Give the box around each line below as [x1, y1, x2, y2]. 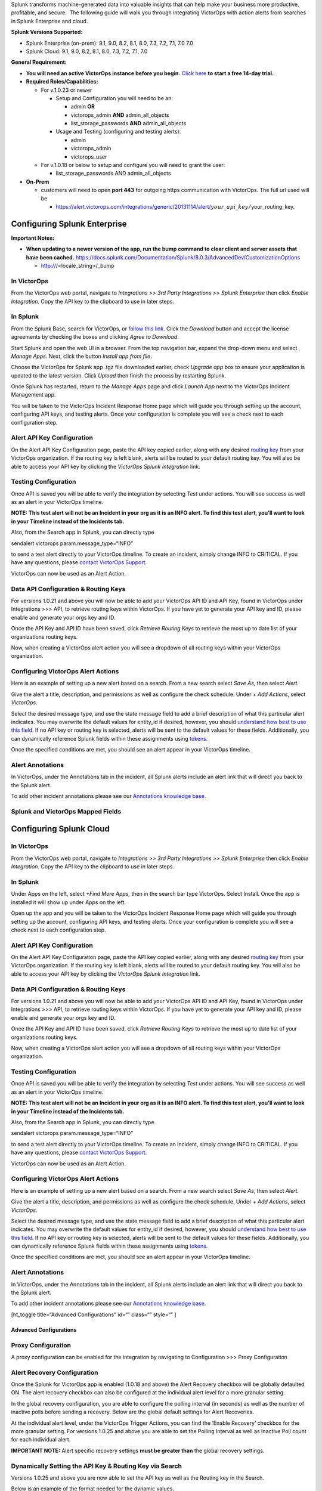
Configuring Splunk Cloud [11, 824, 110, 834]
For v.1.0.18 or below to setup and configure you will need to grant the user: [41, 162, 225, 169]
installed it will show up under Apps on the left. [11, 898, 126, 906]
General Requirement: [11, 58, 67, 66]
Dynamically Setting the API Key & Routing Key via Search [11, 1462, 182, 1470]
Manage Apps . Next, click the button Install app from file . [11, 352, 152, 360]
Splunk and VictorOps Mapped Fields [11, 807, 122, 815]
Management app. [11, 391, 56, 398]
